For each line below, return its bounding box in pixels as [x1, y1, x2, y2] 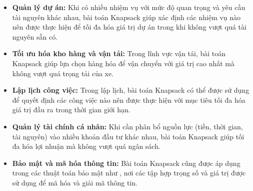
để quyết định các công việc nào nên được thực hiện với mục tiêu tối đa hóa [12, 94, 245, 105]
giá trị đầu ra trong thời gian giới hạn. [12, 104, 130, 115]
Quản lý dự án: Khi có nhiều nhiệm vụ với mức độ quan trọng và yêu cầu [12, 2, 245, 12]
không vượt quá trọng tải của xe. [12, 68, 114, 78]
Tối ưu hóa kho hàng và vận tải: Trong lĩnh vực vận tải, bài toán [12, 48, 226, 59]
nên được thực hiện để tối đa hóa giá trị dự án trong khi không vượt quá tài [12, 22, 246, 32]
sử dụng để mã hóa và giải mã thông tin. [12, 177, 137, 187]
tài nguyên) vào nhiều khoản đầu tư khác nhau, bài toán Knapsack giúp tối [12, 131, 244, 141]
